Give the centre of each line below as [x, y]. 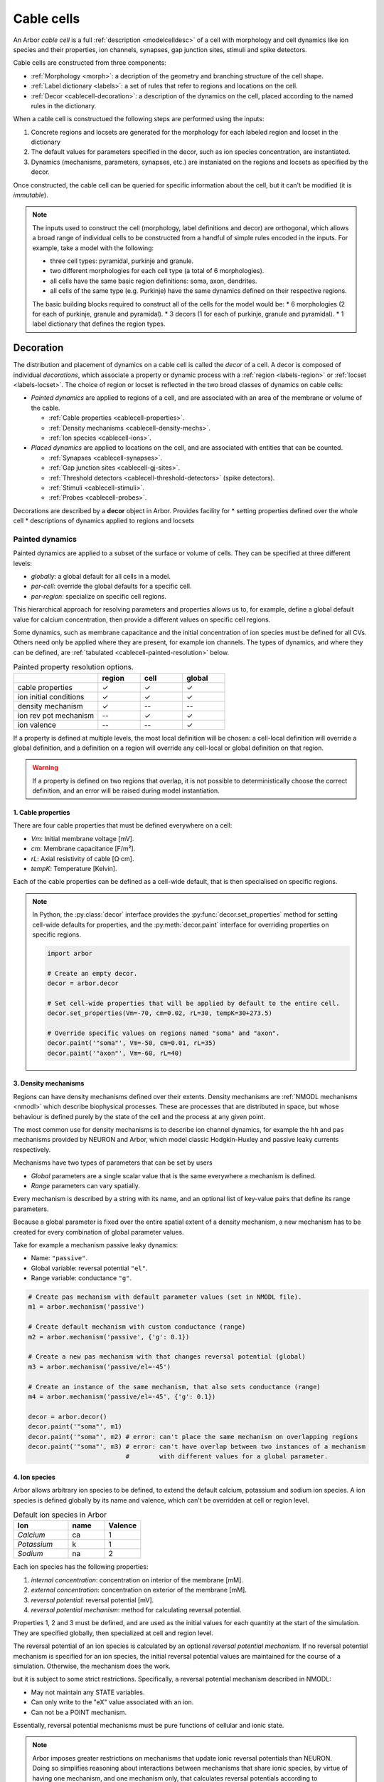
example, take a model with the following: [93, 248]
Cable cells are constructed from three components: [90, 63]
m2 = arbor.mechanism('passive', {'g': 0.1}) [109, 1337]
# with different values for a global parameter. [227, 1457]
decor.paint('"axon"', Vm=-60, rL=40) [115, 1053]
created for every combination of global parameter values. [98, 1232]
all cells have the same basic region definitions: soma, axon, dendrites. [154, 281]
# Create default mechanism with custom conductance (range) [137, 1327]
